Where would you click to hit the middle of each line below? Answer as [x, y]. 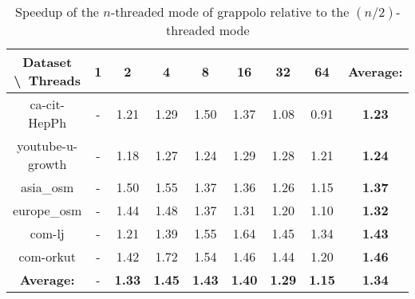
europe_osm [47, 210]
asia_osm [47, 187]
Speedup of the [57, 12]
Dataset [47, 62]
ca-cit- [47, 104]
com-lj [47, 233]
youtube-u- [47, 146]
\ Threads [47, 80]
